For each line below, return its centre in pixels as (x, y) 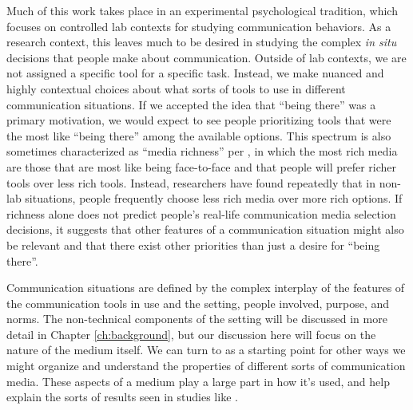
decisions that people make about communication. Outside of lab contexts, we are (206, 57)
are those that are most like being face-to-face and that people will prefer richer (202, 166)
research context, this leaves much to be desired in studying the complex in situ (202, 42)
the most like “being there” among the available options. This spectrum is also (199, 135)
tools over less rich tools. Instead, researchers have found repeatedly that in (191, 182)
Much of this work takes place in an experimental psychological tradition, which (202, 10)
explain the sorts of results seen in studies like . (122, 397)
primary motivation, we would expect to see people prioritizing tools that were (199, 120)
